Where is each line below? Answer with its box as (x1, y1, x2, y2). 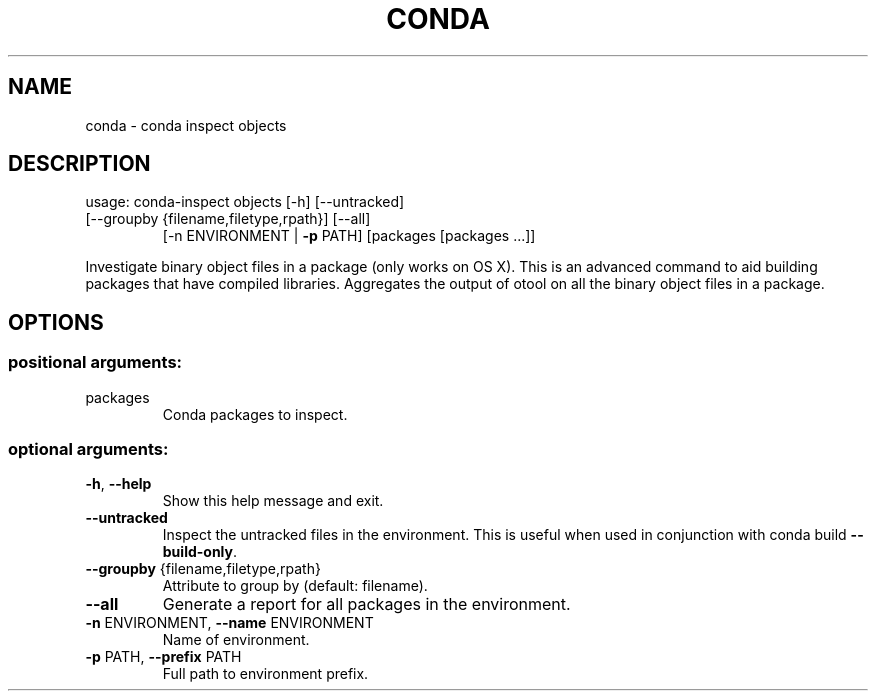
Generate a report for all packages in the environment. (162, 594, 571, 615)
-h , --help (85, 475, 152, 493)
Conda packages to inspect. (162, 405, 348, 423)
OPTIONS (8, 309, 104, 335)
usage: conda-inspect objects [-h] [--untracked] (85, 193, 405, 211)
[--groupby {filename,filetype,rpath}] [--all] (85, 210, 371, 228)
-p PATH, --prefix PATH (85, 648, 242, 666)
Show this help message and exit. (162, 492, 384, 510)
